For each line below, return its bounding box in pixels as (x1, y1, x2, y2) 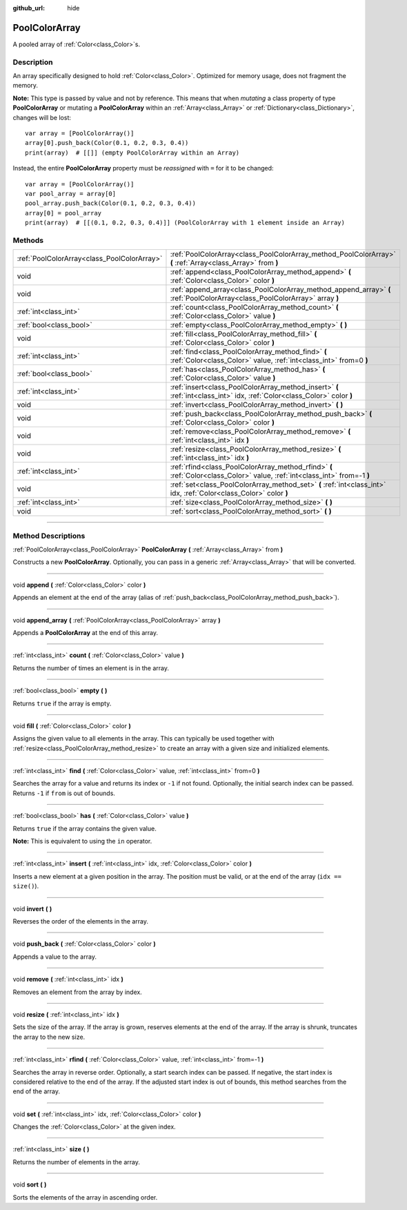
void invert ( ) (12, 904, 52, 913)
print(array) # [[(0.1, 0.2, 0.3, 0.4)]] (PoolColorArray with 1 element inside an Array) (25, 219, 345, 227)
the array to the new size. (12, 1033, 86, 1041)
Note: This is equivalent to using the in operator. (12, 837, 152, 846)
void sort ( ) (12, 1180, 47, 1189)
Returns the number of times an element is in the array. (12, 663, 169, 672)
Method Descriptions (12, 531, 86, 540)
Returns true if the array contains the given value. (12, 824, 157, 832)
